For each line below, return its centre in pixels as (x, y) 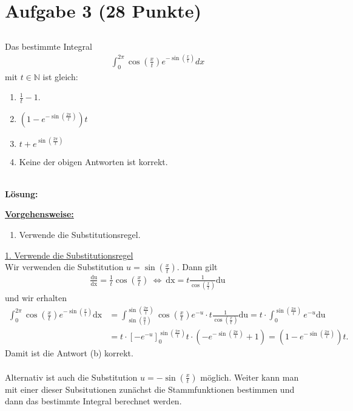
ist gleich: (60, 76)
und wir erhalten (36, 298)
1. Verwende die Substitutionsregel (69, 255)
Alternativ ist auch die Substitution (71, 377)
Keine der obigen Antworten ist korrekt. (93, 161)
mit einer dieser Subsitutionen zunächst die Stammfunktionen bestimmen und (150, 389)
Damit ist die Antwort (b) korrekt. (69, 353)
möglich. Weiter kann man (250, 377)
